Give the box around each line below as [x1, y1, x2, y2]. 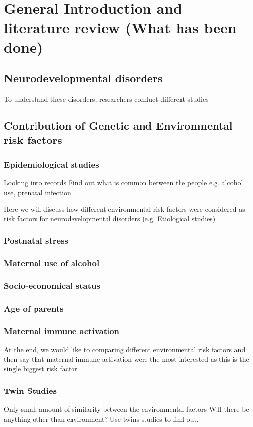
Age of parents [4, 302, 64, 314]
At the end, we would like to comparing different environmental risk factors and [4, 344, 246, 354]
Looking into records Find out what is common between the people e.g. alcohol [4, 177, 243, 187]
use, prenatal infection [4, 187, 71, 197]
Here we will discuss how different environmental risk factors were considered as [4, 204, 245, 214]
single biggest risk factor [4, 363, 77, 374]
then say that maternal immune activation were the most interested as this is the [4, 354, 249, 364]
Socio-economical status [4, 279, 100, 291]
